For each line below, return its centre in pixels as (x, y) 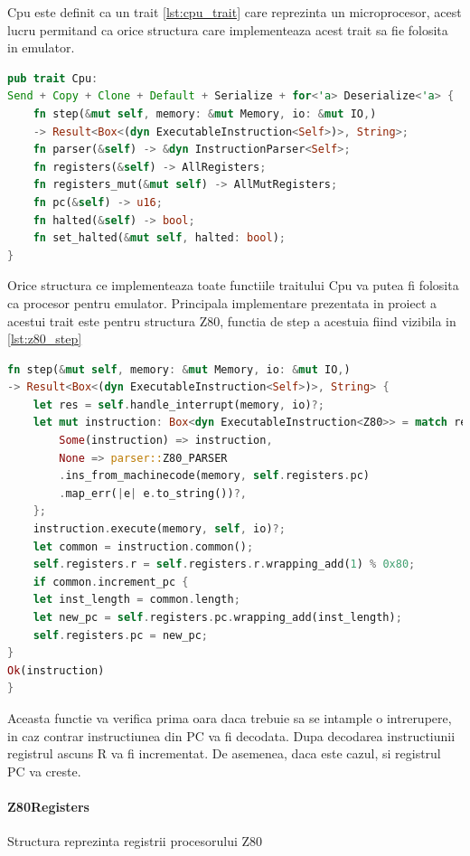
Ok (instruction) (56, 670)
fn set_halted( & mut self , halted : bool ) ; (159, 238)
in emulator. (41, 47)
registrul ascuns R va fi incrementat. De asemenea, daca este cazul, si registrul (224, 753)
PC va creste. (44, 771)
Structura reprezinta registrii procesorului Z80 (135, 841)
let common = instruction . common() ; (143, 546)
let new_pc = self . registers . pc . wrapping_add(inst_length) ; (217, 617)
